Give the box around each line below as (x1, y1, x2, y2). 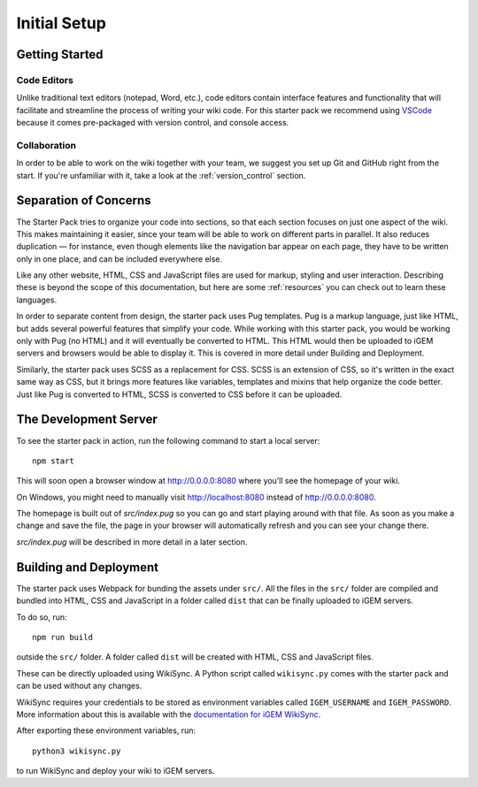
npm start (32, 455, 74, 466)
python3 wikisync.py (32, 745, 121, 756)
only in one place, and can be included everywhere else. (16, 253, 223, 264)
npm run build (32, 632, 93, 642)
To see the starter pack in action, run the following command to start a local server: (16, 435, 320, 446)
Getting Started (16, 47, 104, 62)
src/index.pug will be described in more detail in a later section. (16, 536, 248, 547)
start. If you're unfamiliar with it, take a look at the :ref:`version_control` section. (16, 170, 306, 180)
